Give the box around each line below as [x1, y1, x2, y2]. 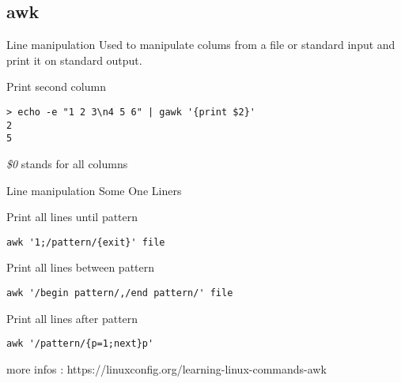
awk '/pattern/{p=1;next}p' [6, 338, 154, 350]
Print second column [6, 78, 106, 95]
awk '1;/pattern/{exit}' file [6, 236, 165, 248]
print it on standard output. [6, 51, 142, 68]
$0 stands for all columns [6, 155, 128, 171]
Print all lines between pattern [6, 259, 155, 276]
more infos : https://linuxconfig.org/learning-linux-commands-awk [6, 360, 327, 377]
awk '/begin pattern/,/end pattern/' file [6, 287, 233, 299]
